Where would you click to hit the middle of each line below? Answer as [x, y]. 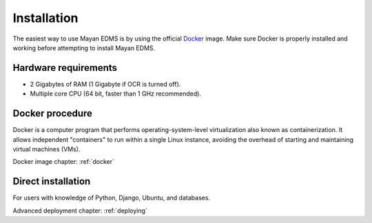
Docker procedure [53, 114]
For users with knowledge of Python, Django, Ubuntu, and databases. [111, 198]
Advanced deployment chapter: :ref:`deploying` [80, 211]
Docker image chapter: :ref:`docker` [64, 162]
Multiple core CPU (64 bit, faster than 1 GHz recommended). [115, 94]
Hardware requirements [65, 68]
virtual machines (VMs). [46, 149]
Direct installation [52, 181]
